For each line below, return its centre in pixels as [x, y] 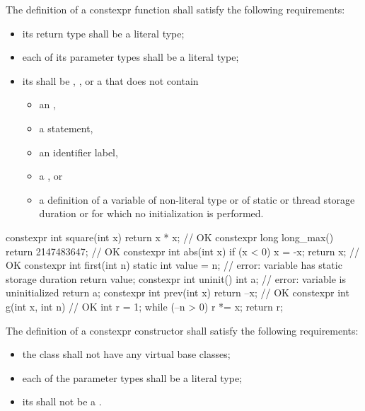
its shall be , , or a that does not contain [110, 80]
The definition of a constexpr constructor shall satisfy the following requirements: [182, 330]
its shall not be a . [62, 401]
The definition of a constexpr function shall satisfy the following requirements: [175, 9]
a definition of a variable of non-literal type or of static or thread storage [197, 199]
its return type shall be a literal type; [103, 33]
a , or [51, 176]
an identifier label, [79, 152]
